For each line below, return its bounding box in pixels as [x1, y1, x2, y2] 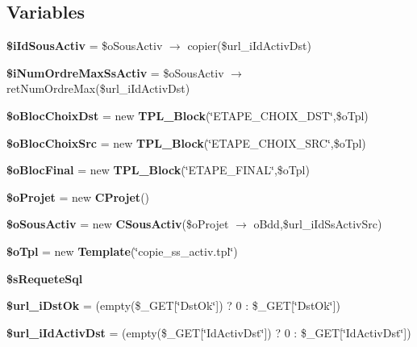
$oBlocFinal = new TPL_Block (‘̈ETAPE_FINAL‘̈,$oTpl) [6, 161, 310, 178]
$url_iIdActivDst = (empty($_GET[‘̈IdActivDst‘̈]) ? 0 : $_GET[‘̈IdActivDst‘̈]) [6, 324, 411, 341]
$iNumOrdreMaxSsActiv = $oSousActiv [6, 64, 224, 81]
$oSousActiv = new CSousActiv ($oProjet [6, 215, 229, 232]
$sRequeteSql [6, 270, 83, 286]
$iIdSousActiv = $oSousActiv [6, 37, 163, 54]
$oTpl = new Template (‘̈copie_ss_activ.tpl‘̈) [6, 242, 238, 259]
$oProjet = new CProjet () [6, 188, 150, 205]
